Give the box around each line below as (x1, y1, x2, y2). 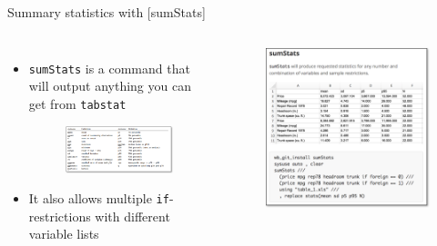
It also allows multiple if (28, 189, 169, 208)
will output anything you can (28, 76, 191, 95)
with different (95, 206, 170, 225)
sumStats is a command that (28, 58, 190, 77)
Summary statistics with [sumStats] (7, 3, 206, 21)
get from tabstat (28, 93, 127, 113)
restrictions (28, 206, 91, 225)
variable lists (28, 224, 99, 243)
